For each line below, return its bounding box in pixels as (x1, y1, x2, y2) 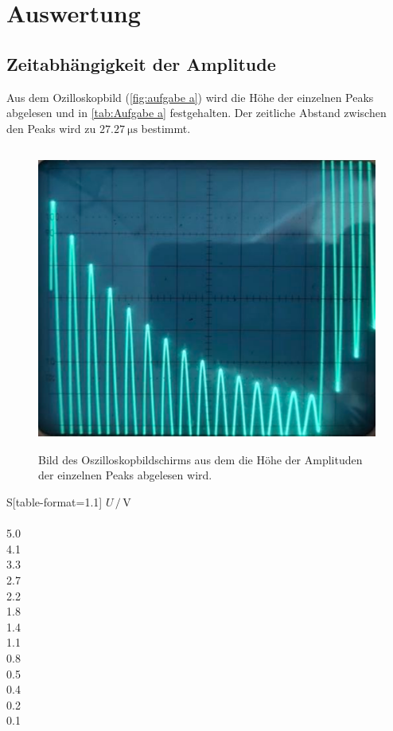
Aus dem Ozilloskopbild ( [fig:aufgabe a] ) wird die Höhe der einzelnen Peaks (6, 88, 374, 105)
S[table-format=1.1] (6, 494, 103, 510)
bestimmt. (141, 119, 191, 136)
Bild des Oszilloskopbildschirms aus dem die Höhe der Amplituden (38, 451, 363, 467)
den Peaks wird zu (6, 119, 96, 136)
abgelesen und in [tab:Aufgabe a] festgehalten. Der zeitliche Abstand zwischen (6, 104, 387, 121)
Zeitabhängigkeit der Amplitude (6, 51, 276, 76)
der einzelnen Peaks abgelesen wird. (38, 467, 212, 483)
